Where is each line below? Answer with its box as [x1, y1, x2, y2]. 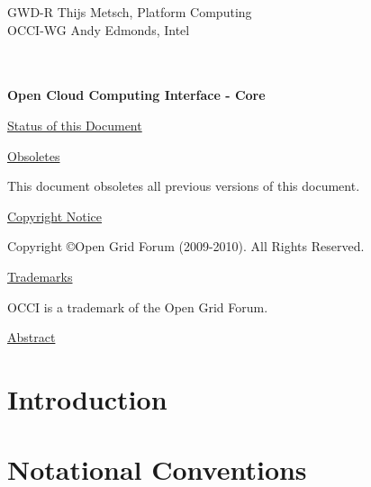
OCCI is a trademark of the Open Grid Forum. [7, 297, 268, 316]
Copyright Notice [7, 206, 103, 225]
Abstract [7, 328, 56, 347]
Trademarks [7, 266, 73, 285]
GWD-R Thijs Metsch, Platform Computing [7, 3, 252, 21]
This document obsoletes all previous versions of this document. [7, 176, 360, 195]
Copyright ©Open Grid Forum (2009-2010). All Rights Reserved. [7, 237, 365, 256]
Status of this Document [7, 115, 142, 134]
